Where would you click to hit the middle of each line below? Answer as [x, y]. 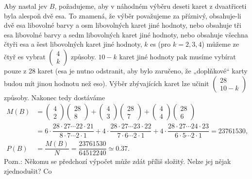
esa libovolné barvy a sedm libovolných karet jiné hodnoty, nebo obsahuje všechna [126, 34]
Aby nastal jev [26, 6]
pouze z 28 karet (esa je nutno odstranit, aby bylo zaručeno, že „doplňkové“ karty [126, 70]
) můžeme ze [220, 44]
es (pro [160, 44]
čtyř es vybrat [25, 56]
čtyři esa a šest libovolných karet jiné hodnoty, [73, 44]
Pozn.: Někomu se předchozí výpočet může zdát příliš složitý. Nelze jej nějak [118, 161]
